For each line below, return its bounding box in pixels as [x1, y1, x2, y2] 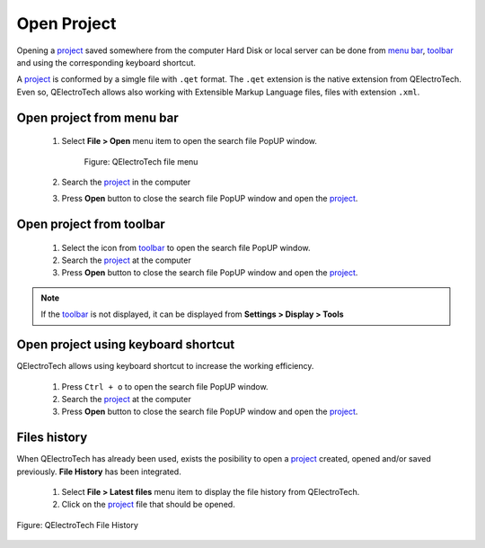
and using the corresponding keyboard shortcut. [16, 57, 197, 67]
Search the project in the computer [61, 176, 191, 187]
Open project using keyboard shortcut [16, 337, 235, 353]
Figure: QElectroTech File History [16, 519, 139, 530]
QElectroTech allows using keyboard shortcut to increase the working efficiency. [16, 361, 314, 372]
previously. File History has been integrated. [16, 466, 181, 477]
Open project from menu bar [16, 110, 179, 125]
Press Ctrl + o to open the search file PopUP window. [61, 381, 269, 391]
